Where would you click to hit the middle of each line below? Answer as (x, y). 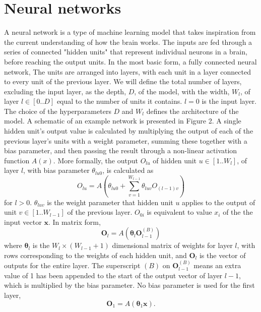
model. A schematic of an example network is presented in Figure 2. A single (123, 121)
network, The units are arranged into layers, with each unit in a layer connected (127, 71)
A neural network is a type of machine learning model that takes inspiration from (130, 32)
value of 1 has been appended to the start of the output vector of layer (113, 275)
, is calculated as (128, 170)
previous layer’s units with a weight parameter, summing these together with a (126, 140)
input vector (23, 222)
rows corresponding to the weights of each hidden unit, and (95, 255)
